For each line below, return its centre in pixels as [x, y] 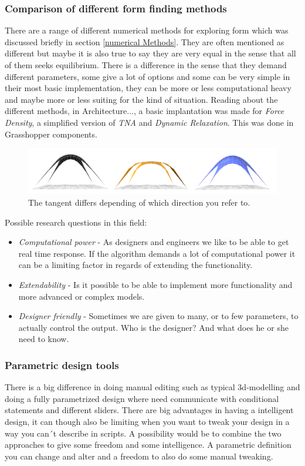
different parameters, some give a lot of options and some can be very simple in [148, 76]
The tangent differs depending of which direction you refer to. [139, 202]
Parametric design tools [62, 365]
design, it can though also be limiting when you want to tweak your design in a [147, 421]
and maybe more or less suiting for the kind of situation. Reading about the [141, 99]
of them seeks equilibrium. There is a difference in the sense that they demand [146, 65]
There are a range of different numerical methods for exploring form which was [147, 30]
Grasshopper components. [51, 134]
